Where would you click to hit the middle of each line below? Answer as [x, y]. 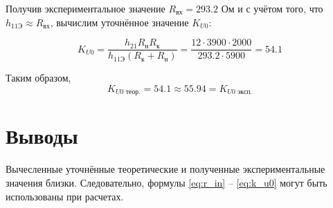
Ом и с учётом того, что [272, 8]
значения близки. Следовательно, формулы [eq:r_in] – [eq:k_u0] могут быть [166, 183]
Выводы [42, 136]
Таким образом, [38, 78]
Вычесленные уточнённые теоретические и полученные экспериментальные [165, 169]
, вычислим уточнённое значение [119, 22]
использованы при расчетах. [65, 196]
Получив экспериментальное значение [85, 8]
